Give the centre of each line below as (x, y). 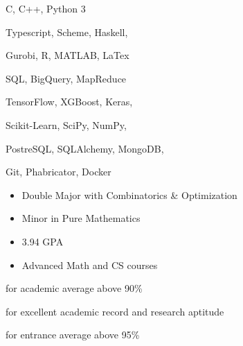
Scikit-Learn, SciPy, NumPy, (66, 124)
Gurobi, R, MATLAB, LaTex (67, 55)
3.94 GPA (43, 241)
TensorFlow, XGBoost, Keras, (69, 102)
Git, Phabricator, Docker (58, 172)
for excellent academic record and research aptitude (115, 311)
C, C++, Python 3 (46, 8)
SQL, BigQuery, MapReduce (66, 78)
